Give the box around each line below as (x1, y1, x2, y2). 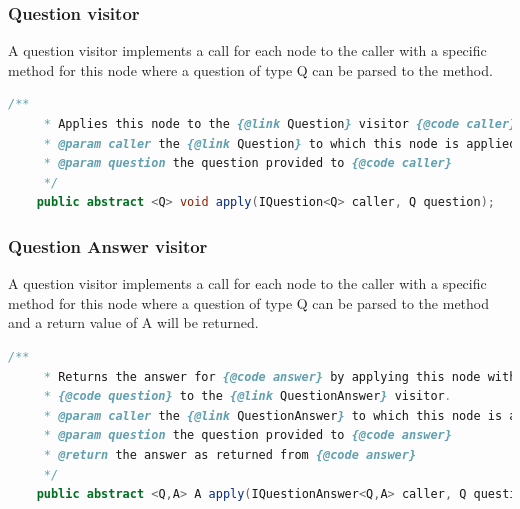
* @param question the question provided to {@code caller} (43, 156, 452, 171)
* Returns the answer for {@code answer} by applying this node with (43, 369, 517, 384)
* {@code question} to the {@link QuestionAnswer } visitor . (43, 389, 452, 404)
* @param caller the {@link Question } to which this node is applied (43, 136, 517, 151)
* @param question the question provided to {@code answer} (43, 428, 452, 443)
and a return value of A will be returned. (8, 312, 259, 333)
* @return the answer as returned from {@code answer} (43, 447, 417, 462)
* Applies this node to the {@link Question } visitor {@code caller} (43, 117, 517, 131)
